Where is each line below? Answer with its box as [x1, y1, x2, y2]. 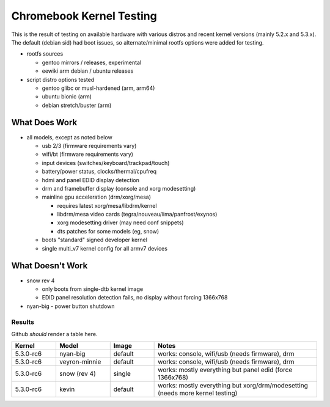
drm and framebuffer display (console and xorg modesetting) [42, 185, 196, 192]
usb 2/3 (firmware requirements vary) [42, 142, 137, 149]
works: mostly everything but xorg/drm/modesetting [158, 381, 309, 390]
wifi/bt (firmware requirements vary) [42, 150, 134, 158]
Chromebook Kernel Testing [11, 9, 157, 23]
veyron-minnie [59, 358, 101, 366]
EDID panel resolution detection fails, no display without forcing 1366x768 [42, 294, 228, 301]
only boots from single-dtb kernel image [42, 285, 144, 293]
